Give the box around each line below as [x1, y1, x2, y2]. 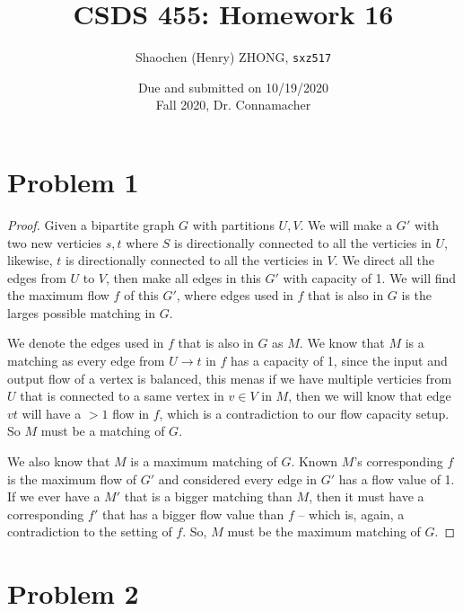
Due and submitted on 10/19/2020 [137, 77, 329, 96]
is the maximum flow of [7, 469, 136, 488]
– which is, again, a [298, 504, 405, 523]
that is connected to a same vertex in [20, 386, 224, 405]
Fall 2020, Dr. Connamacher [155, 95, 311, 114]
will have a [22, 403, 82, 422]
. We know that [299, 333, 385, 352]
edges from [7, 268, 66, 287]
